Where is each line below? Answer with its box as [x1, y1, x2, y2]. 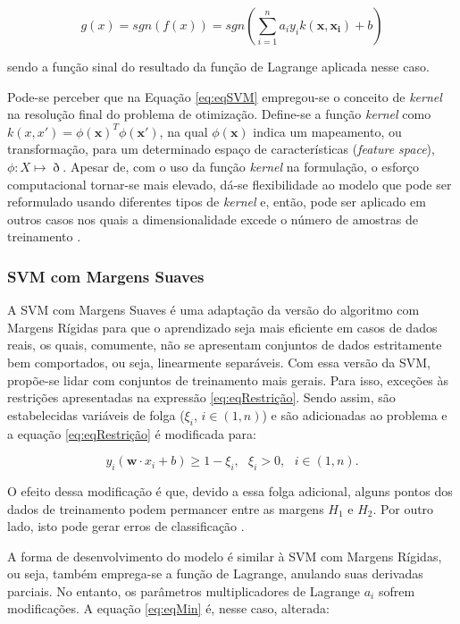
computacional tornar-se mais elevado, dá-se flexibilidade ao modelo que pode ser [7, 174, 452, 193]
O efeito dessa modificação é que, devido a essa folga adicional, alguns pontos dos [7, 481, 453, 500]
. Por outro [372, 499, 434, 518]
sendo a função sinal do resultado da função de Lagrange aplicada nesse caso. [7, 57, 430, 75]
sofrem [378, 581, 415, 600]
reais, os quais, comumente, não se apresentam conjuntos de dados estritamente [7, 335, 442, 354]
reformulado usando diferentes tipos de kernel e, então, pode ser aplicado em [7, 192, 426, 211]
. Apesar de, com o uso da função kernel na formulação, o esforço [63, 156, 420, 175]
